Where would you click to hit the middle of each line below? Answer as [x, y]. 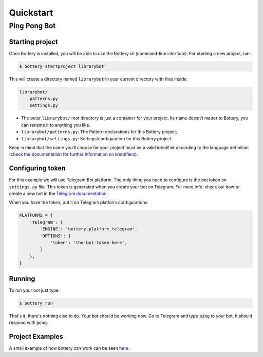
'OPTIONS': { [55, 236]
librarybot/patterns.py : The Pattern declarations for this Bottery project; [99, 132]
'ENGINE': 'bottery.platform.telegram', [89, 229]
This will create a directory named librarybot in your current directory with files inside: [98, 79]
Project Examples [36, 336]
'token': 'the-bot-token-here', [89, 243]
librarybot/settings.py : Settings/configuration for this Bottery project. [97, 138]
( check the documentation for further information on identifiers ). [74, 154]
